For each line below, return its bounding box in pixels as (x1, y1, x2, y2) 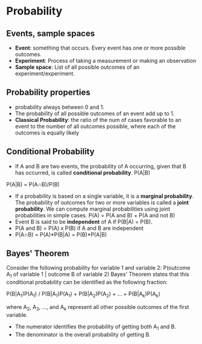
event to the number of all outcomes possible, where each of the (14, 123, 176, 130)
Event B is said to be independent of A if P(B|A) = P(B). (14, 218, 153, 225)
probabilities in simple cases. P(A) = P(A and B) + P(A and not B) (14, 211, 175, 218)
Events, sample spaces (6, 28, 95, 39)
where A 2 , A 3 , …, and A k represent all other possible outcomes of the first (6, 304, 189, 312)
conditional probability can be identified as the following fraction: (6, 279, 168, 286)
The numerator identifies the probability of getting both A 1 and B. (14, 323, 177, 331)
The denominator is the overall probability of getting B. (14, 331, 151, 338)
